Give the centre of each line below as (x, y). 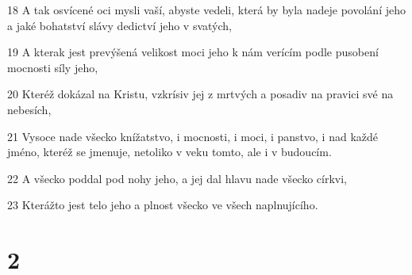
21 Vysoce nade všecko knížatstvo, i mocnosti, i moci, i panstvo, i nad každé (193, 136)
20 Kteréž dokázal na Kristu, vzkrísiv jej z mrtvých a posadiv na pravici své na (200, 94)
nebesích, (29, 109)
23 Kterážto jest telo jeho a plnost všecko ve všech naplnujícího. (163, 205)
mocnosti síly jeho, (53, 67)
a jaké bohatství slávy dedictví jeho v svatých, (119, 25)
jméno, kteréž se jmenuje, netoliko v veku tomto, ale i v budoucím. (169, 152)
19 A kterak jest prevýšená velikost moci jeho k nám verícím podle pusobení (193, 52)
